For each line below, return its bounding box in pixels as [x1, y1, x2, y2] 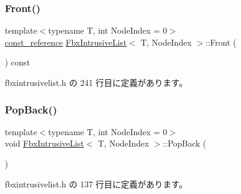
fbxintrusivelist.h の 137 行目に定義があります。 [5, 177, 188, 190]
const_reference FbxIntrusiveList [5, 35, 127, 48]
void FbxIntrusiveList [5, 137, 84, 150]
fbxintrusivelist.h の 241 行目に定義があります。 [5, 76, 188, 88]
